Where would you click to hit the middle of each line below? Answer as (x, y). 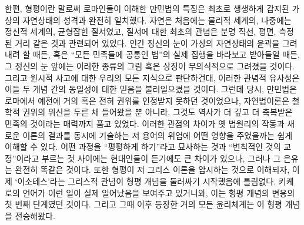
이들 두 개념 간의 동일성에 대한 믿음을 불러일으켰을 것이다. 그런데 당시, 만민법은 (151, 89)
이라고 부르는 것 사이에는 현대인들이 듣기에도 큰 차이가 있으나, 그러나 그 (148, 158)
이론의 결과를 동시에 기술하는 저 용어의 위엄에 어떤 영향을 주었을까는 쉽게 (158, 135)
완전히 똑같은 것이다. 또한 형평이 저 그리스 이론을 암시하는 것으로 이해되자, (152, 169)
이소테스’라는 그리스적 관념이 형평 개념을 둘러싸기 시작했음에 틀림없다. (147, 181)
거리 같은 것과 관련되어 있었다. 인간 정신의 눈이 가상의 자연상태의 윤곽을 (147, 43)
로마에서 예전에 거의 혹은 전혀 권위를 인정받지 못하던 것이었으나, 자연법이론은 (147, 100)
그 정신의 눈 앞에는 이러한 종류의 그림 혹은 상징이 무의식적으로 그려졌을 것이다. (150, 66)
